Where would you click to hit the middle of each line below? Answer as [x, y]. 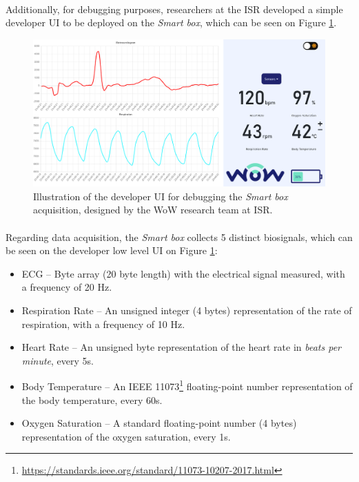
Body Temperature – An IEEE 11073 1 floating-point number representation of [187, 385]
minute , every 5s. [58, 360]
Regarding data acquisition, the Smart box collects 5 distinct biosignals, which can [179, 237]
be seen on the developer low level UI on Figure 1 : [112, 250]
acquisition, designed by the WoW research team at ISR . [153, 210]
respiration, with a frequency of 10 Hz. [103, 324]
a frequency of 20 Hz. [67, 287]
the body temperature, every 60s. [92, 399]
